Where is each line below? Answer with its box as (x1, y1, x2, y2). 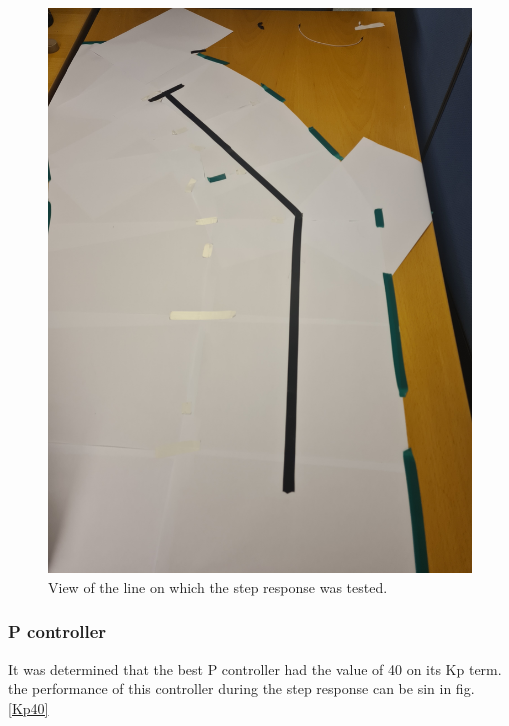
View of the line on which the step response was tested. (48, 576, 388, 597)
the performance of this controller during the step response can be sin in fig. (8, 678, 475, 699)
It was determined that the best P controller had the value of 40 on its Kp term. (8, 658, 502, 679)
